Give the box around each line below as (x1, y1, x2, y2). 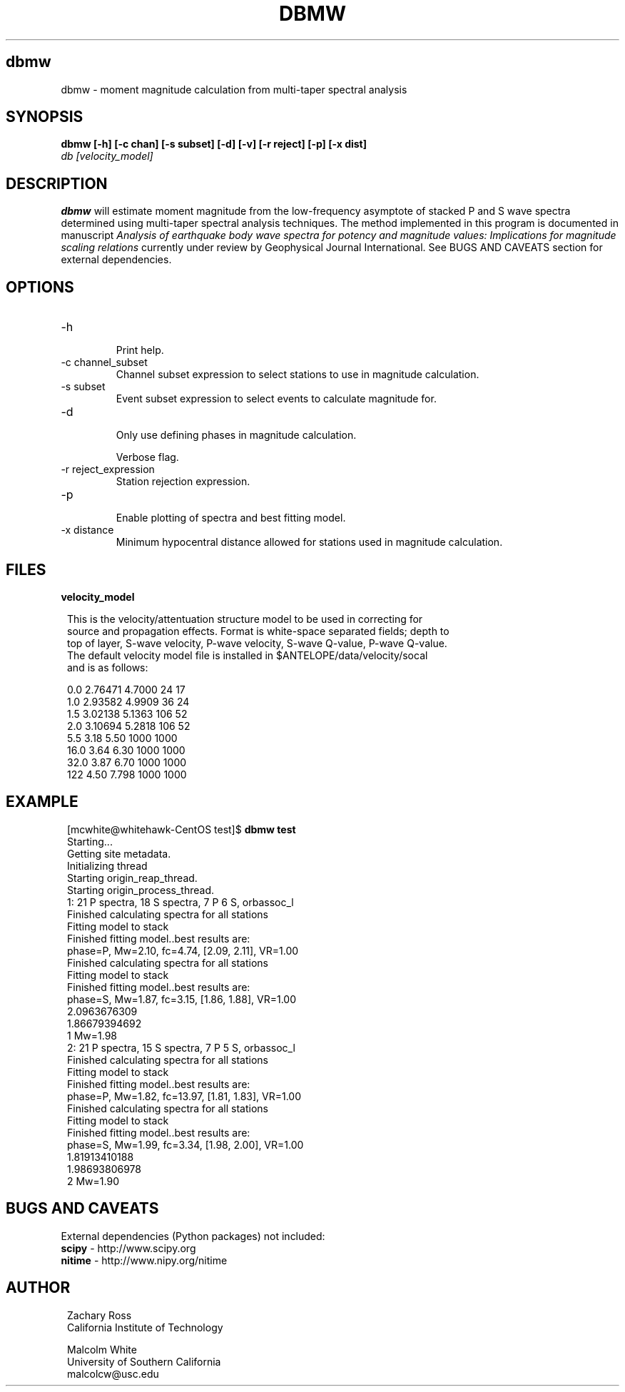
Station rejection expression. (116, 475, 250, 488)
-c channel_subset (61, 356, 148, 369)
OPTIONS (6, 278, 74, 296)
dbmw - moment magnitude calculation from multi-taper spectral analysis (61, 83, 407, 96)
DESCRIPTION (6, 174, 108, 193)
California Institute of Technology (67, 1321, 223, 1333)
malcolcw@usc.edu (67, 1367, 159, 1380)
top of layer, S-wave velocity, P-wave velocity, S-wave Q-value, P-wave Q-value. (67, 636, 447, 649)
